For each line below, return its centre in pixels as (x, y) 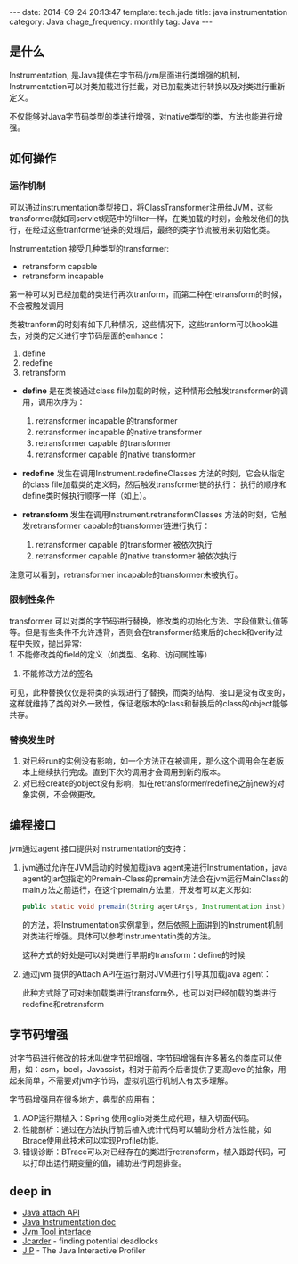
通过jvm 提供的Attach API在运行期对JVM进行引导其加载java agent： (146, 973)
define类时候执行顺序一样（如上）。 (86, 495)
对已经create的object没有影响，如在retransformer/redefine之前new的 (149, 783)
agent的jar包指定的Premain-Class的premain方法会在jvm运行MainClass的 (155, 878)
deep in (30, 1191)
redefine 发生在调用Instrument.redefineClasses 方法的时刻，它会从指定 (153, 473)
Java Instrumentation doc (69, 1222)
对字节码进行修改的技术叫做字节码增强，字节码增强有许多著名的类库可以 (141, 1058)
